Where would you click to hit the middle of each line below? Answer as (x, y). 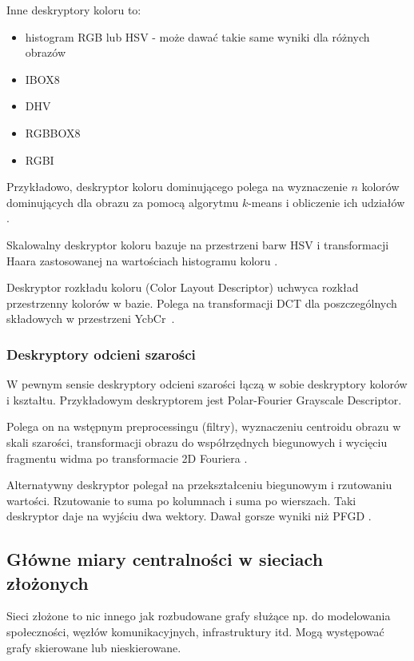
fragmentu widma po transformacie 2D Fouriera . (127, 458)
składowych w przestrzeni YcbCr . (91, 319)
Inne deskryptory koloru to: (74, 10)
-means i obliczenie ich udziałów (326, 202)
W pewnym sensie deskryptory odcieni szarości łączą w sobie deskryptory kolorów (207, 384)
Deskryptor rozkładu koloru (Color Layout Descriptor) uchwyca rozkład (183, 287)
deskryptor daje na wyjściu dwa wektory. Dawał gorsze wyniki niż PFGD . (189, 516)
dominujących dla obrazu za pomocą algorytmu (123, 202)
